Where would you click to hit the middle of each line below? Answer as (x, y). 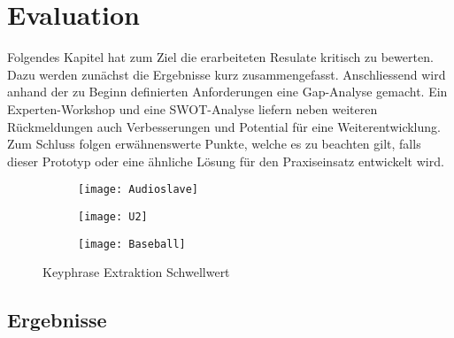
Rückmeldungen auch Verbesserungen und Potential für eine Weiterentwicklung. (224, 126)
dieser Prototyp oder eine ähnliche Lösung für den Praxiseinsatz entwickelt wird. (226, 161)
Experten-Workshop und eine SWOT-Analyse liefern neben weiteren (192, 108)
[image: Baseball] (132, 244)
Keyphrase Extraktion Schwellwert (136, 272)
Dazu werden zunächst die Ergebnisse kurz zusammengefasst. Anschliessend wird (227, 74)
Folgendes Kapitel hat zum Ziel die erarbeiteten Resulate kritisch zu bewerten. (220, 57)
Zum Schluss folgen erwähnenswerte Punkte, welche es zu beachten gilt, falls (214, 144)
